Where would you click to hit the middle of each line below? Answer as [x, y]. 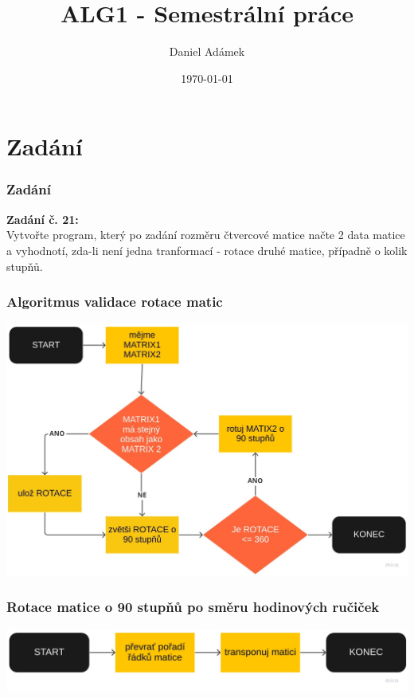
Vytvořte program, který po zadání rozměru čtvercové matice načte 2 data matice [206, 235]
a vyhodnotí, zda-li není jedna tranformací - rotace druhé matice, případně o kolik [207, 250]
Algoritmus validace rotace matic [115, 302]
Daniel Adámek [207, 51]
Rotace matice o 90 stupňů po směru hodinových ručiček [193, 607]
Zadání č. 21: [43, 219]
